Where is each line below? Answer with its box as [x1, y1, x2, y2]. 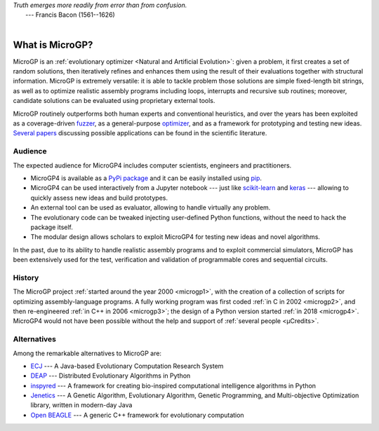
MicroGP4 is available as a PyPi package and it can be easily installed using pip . [30, 174, 262, 182]
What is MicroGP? [13, 39, 93, 50]
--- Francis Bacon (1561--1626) [25, 11, 115, 19]
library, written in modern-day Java [30, 401, 133, 409]
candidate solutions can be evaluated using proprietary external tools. [13, 97, 215, 105]
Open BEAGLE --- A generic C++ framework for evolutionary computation [30, 411, 245, 419]
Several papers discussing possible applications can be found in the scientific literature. [13, 129, 267, 137]
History [13, 273, 39, 282]
